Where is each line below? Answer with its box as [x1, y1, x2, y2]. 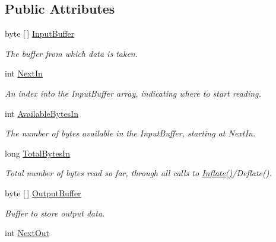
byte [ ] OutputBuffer [5, 186, 81, 199]
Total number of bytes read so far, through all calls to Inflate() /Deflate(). [5, 167, 272, 179]
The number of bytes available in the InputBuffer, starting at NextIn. [5, 127, 256, 139]
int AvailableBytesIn [5, 107, 78, 119]
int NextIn [5, 67, 43, 79]
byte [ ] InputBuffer [5, 27, 75, 40]
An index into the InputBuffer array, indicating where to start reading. [5, 87, 261, 99]
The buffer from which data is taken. [5, 47, 138, 59]
